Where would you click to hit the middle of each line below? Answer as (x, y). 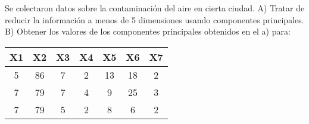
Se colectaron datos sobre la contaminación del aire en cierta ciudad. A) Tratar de (155, 8)
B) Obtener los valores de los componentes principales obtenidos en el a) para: (148, 31)
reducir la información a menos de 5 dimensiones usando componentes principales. (154, 19)
